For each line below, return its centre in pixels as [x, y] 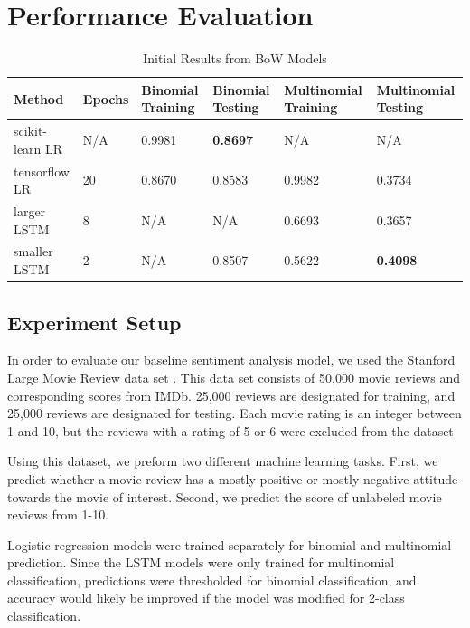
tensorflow [42, 171]
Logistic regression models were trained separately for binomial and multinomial [230, 544]
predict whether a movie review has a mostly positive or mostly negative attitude [233, 478]
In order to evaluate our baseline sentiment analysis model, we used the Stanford [231, 360]
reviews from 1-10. [58, 514]
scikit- [31, 131]
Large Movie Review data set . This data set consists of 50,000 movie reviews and [234, 377]
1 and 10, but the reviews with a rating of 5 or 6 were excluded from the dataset [230, 430]
